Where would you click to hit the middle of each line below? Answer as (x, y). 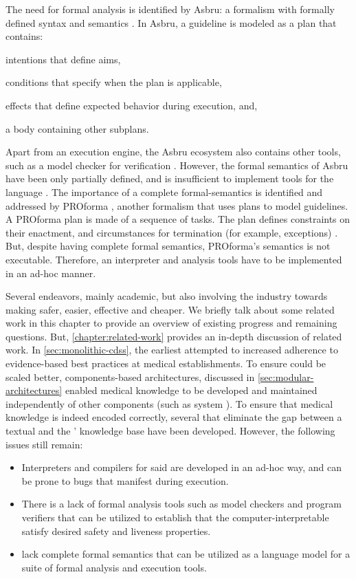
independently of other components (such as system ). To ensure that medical (169, 403)
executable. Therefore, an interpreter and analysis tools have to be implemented (174, 259)
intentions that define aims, (63, 59)
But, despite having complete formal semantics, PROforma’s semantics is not (168, 246)
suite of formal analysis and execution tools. (114, 567)
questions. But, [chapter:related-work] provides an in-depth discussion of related (174, 336)
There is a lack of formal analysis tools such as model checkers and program (181, 504)
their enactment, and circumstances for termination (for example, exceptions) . (172, 232)
